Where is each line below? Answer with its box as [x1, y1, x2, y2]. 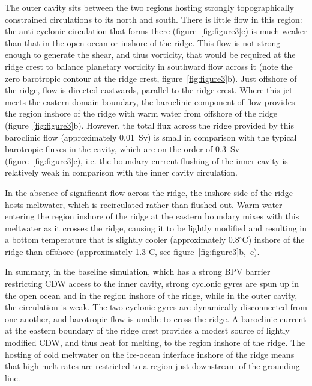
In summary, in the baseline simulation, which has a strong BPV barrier [5, 265, 271, 278]
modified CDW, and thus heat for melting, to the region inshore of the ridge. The [5, 336, 305, 349]
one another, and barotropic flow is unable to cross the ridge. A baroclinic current [5, 312, 307, 325]
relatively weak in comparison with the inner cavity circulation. [5, 166, 238, 179]
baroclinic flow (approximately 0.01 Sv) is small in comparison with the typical [5, 130, 297, 143]
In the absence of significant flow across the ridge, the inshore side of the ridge [5, 186, 293, 198]
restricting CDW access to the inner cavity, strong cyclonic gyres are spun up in [5, 277, 299, 290]
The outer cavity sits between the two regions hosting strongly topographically [5, 1, 294, 13]
